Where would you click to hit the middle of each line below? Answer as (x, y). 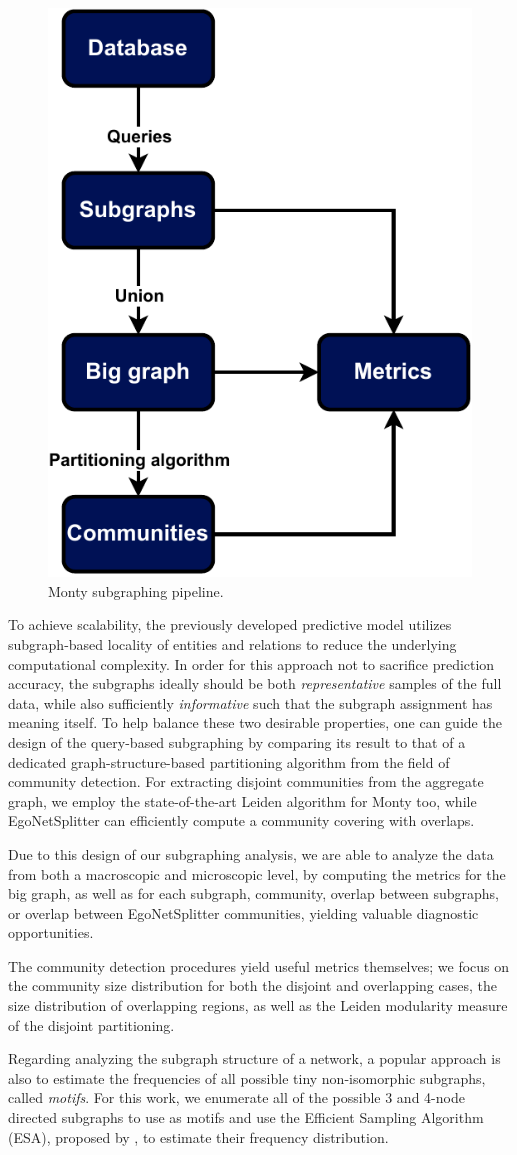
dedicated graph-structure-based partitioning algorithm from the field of (229, 761)
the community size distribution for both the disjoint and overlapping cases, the (252, 985)
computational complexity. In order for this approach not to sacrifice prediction (251, 663)
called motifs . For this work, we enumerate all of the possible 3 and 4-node (236, 1097)
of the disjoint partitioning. (91, 1024)
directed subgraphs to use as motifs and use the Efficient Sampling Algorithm (246, 1117)
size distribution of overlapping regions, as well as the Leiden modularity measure (258, 1005)
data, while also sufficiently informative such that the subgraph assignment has (250, 702)
